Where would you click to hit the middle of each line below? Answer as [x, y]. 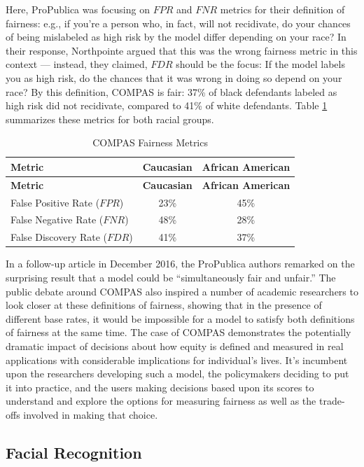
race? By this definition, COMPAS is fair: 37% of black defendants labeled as [171, 91]
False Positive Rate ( [55, 202]
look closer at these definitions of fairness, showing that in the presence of [164, 305]
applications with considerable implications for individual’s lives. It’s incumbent [177, 360]
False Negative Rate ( [57, 219]
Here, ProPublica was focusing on [78, 9]
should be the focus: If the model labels [260, 64]
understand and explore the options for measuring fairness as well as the [161, 401]
